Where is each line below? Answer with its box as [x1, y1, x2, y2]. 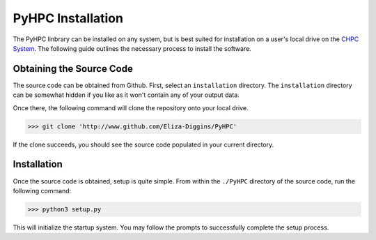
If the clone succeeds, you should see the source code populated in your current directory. [13, 140, 274, 149]
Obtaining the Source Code [13, 63, 134, 75]
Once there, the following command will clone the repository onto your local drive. [13, 103, 249, 112]
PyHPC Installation [13, 10, 123, 26]
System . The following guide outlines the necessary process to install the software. [13, 44, 252, 52]
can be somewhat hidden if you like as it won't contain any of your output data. [13, 91, 240, 99]
